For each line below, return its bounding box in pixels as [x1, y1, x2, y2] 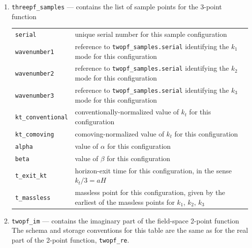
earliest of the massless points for [75, 196, 175, 207]
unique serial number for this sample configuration [75, 29, 227, 39]
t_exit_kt [15, 172, 47, 180]
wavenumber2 [15, 70, 54, 78]
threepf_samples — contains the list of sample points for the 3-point [11, 1, 222, 11]
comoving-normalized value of [75, 128, 164, 138]
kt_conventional [15, 114, 68, 121]
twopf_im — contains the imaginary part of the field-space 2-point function [11, 215, 239, 225]
